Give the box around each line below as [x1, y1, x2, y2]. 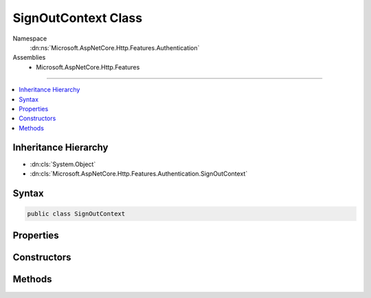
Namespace [12, 34, 47, 43]
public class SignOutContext [27, 209, 126, 218]
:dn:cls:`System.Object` [30, 160, 96, 168]
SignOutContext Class [12, 10, 143, 25]
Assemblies [12, 54, 46, 62]
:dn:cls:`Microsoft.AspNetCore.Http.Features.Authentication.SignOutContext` [30, 169, 248, 178]
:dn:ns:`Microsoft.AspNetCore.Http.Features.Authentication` [30, 43, 200, 51]
